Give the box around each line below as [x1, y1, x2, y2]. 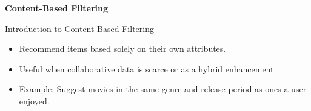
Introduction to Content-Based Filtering [5, 22, 154, 34]
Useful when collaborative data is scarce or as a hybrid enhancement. [19, 62, 276, 75]
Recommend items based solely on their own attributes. [19, 42, 226, 55]
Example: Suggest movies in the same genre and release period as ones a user [19, 83, 307, 95]
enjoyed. [19, 94, 50, 107]
